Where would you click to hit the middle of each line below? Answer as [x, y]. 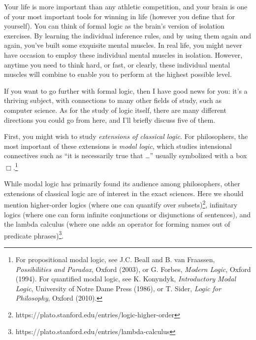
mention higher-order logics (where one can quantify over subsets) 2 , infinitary [121, 204]
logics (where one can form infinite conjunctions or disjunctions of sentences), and [128, 214]
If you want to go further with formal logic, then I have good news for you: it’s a [126, 90]
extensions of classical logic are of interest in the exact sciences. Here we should [124, 193]
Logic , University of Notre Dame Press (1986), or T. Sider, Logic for [118, 288]
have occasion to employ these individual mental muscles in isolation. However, [123, 54]
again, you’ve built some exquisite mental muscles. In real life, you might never [123, 45]
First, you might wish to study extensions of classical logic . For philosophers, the [126, 136]
